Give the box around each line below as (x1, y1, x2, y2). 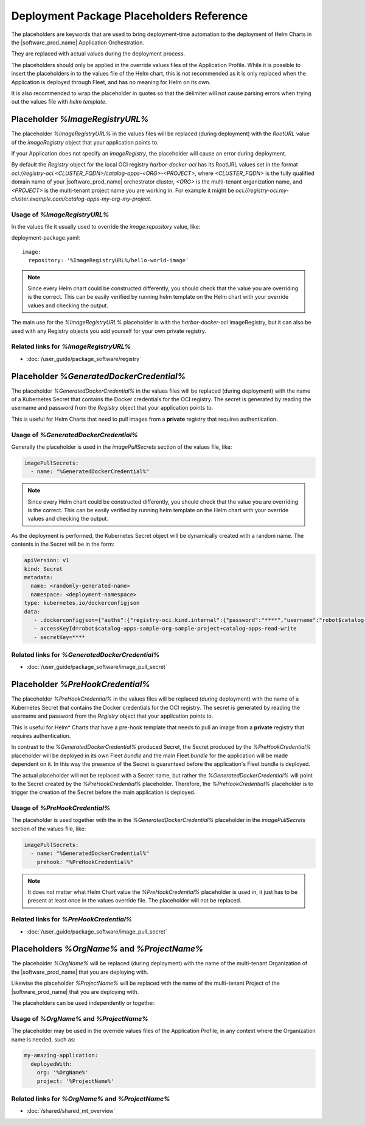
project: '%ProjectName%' (36, 1077, 114, 1085)
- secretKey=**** (33, 634, 85, 640)
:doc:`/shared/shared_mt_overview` (26, 1107, 116, 1115)
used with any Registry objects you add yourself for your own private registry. (11, 327, 207, 335)
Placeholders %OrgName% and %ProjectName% (11, 944, 204, 954)
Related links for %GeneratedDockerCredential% (11, 651, 160, 659)
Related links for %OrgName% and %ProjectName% (11, 1095, 170, 1103)
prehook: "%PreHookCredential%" (36, 859, 134, 865)
